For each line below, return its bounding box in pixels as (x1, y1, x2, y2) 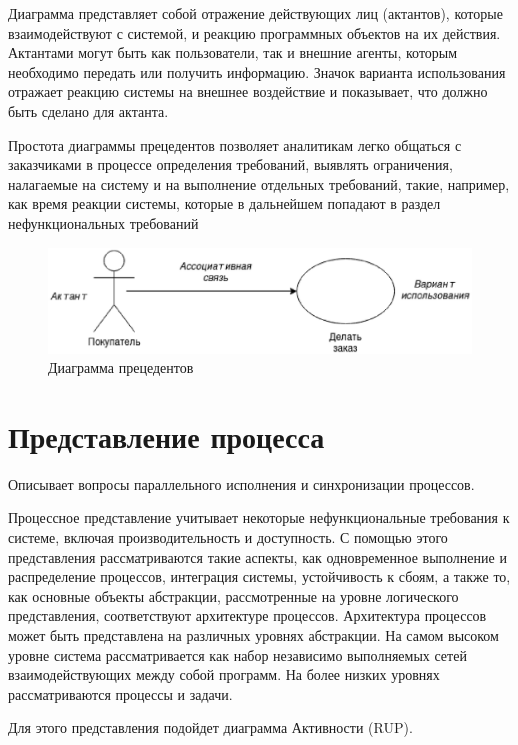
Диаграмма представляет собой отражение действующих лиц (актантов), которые (8, 3, 503, 23)
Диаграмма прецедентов (48, 357, 194, 378)
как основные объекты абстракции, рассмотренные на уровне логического (8, 585, 459, 606)
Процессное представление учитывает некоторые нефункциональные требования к (8, 507, 510, 528)
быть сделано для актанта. (8, 100, 169, 121)
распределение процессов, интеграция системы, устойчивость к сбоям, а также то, (8, 566, 511, 587)
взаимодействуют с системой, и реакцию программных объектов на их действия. (8, 22, 501, 43)
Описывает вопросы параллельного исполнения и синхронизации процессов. (8, 473, 475, 494)
